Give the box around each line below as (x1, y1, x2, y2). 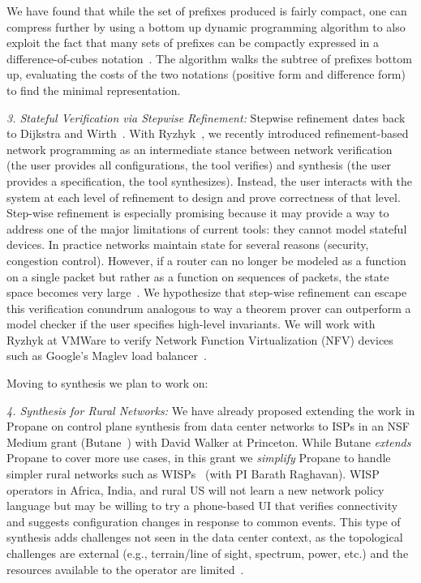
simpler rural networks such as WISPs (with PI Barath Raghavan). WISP (6, 465, 380, 482)
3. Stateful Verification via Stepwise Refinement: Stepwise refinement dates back (6, 109, 406, 126)
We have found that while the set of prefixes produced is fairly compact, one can (6, 2, 407, 19)
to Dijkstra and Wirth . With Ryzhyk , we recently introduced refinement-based (6, 125, 409, 142)
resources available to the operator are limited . (6, 560, 244, 577)
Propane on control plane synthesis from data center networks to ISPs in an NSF (6, 418, 410, 435)
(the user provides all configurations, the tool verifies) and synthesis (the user (6, 156, 392, 174)
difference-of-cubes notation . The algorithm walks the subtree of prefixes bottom (6, 49, 412, 66)
